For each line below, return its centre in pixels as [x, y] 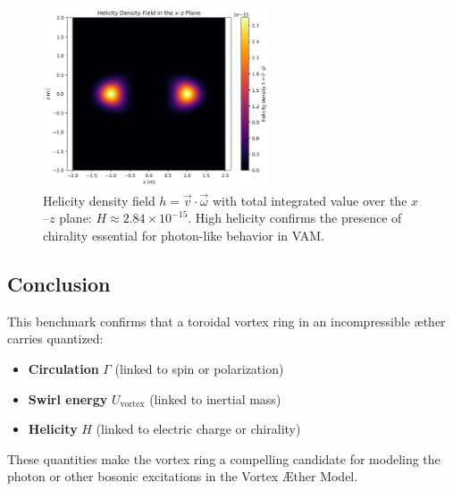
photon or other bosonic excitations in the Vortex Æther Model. [183, 476]
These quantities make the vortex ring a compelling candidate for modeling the [224, 458]
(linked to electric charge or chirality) [198, 429]
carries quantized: [55, 339]
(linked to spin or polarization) [199, 368]
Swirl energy [68, 398]
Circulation [63, 368]
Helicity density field [99, 200]
